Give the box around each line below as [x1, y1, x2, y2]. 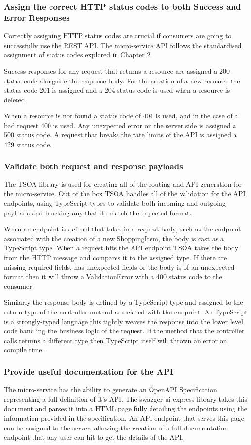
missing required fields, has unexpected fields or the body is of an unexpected [4, 262, 234, 272]
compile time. [4, 345, 44, 355]
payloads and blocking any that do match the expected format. [4, 207, 192, 217]
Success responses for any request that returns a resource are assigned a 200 [4, 66, 230, 76]
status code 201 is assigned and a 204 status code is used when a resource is [4, 85, 230, 95]
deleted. [4, 94, 27, 104]
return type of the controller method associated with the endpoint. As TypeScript [4, 307, 248, 317]
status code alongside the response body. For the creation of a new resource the [4, 75, 240, 85]
